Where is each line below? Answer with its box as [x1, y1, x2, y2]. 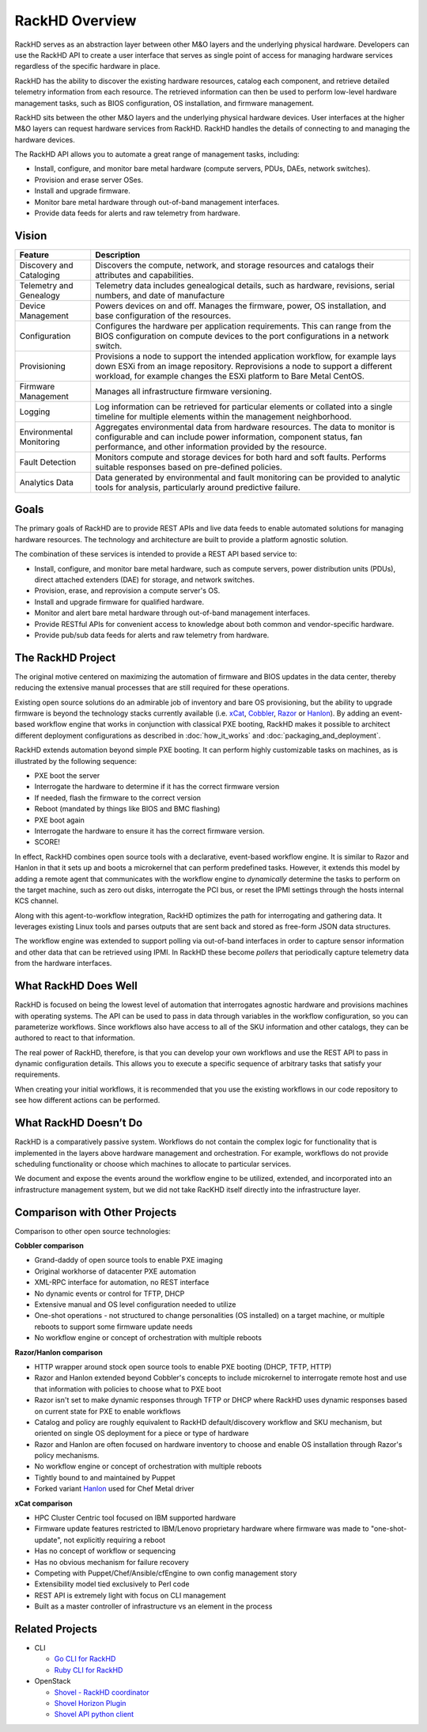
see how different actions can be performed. [14, 1096, 161, 1105]
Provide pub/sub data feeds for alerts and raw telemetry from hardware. [34, 630, 270, 640]
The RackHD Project [14, 651, 116, 664]
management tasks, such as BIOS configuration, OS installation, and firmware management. [14, 98, 314, 108]
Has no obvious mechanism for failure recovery [34, 1557, 189, 1567]
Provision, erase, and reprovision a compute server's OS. [34, 586, 221, 595]
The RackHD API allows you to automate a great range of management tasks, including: [14, 150, 300, 159]
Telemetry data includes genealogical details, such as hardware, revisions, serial [95, 279, 395, 291]
